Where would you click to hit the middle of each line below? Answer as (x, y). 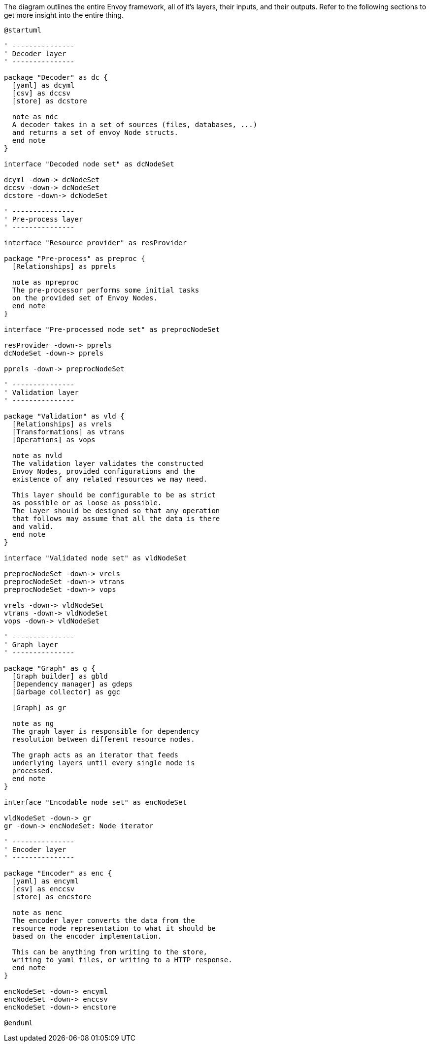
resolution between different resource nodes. (103, 739)
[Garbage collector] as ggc (66, 692)
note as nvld (37, 456)
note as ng (33, 723)
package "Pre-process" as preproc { (75, 259)
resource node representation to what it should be (114, 928)
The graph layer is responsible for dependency (106, 731)
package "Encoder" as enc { (58, 873)
